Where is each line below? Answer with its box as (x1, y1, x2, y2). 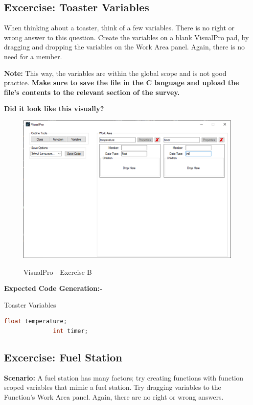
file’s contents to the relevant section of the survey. (4, 87, 180, 97)
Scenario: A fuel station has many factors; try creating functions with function (4, 372, 243, 382)
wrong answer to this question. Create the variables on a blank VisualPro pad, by (4, 32, 249, 42)
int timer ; (53, 327, 88, 334)
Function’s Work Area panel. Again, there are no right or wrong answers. (4, 391, 224, 402)
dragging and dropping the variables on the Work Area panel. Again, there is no (4, 42, 245, 52)
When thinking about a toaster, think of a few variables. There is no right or (4, 23, 235, 33)
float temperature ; (4, 318, 67, 325)
